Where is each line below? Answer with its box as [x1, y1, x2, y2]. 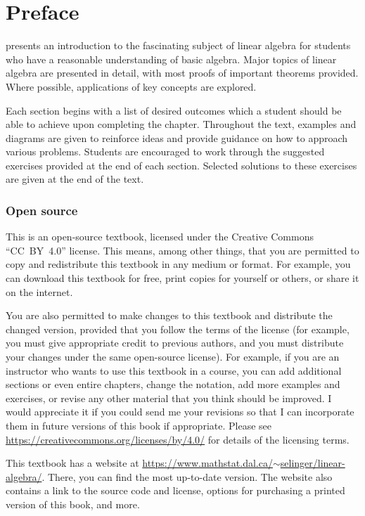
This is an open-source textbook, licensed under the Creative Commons [6, 229, 314, 244]
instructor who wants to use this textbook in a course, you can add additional [6, 363, 342, 378]
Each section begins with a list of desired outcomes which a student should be [6, 103, 342, 117]
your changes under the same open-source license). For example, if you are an [6, 349, 340, 364]
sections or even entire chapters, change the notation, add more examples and [6, 377, 340, 392]
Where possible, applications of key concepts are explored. [6, 79, 257, 93]
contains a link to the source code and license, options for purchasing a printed [6, 483, 345, 498]
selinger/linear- [280, 456, 345, 470]
